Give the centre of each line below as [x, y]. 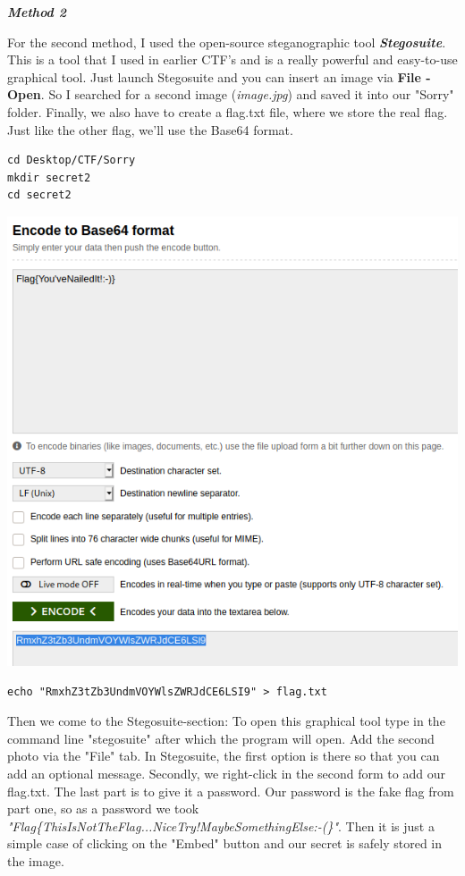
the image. [36, 861]
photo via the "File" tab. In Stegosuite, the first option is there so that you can [224, 756]
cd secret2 [39, 195]
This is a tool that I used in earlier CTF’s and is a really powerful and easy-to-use [232, 59]
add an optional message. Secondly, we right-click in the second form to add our [226, 774]
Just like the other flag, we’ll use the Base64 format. [150, 129]
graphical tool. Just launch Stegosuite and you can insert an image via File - [219, 76]
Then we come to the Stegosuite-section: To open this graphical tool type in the [226, 721]
